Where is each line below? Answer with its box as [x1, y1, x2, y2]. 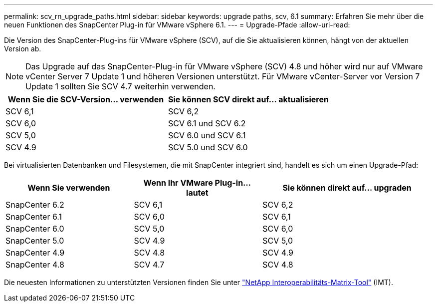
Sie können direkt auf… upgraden [282, 183, 412, 193]
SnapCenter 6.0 [5, 224, 64, 234]
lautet [186, 188, 209, 198]
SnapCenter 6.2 [5, 200, 64, 210]
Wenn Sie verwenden [27, 183, 110, 193]
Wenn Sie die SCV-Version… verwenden [7, 94, 164, 104]
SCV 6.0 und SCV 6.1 [168, 130, 246, 140]
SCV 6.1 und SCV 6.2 [168, 118, 246, 128]
